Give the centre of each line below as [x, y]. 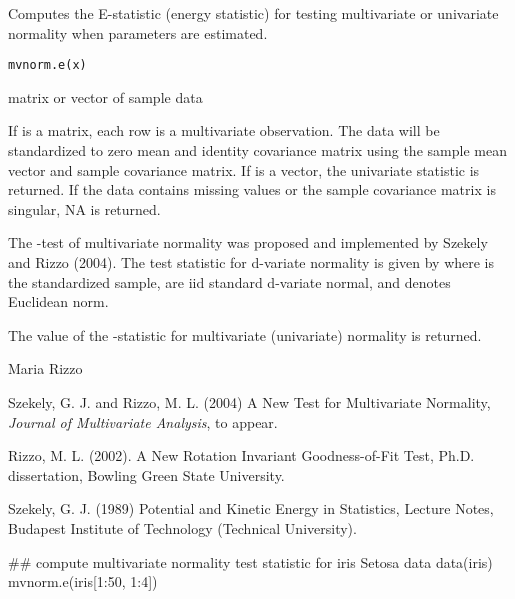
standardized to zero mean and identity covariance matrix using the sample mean [257, 150]
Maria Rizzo [45, 368]
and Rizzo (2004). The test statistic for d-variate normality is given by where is [251, 262]
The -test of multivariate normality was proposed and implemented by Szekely [248, 242]
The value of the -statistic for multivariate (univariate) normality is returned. [245, 334]
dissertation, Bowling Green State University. [146, 474]
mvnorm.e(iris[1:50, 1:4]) [83, 581]
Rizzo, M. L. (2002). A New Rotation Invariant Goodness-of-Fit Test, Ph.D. [241, 455]
